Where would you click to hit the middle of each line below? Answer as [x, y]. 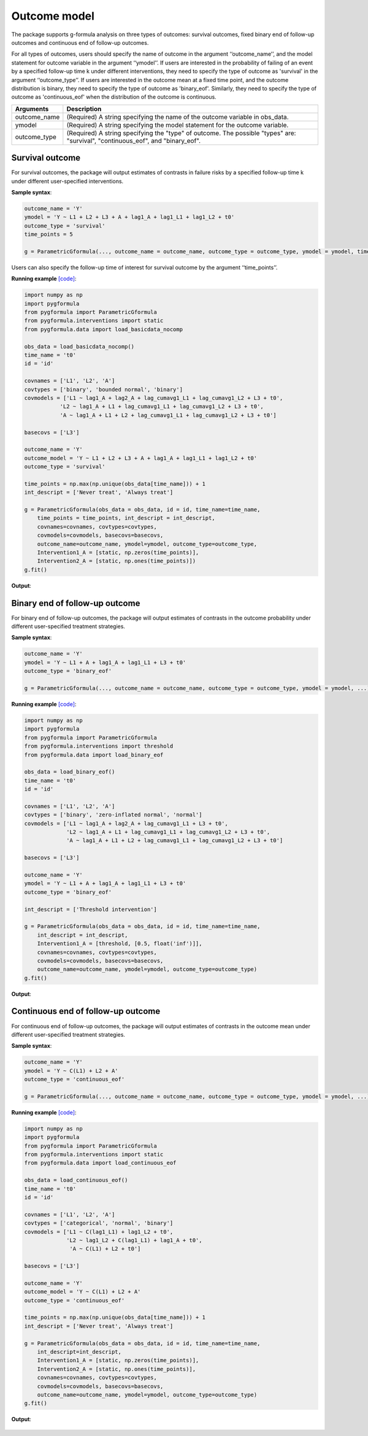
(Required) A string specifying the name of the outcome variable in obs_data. [178, 117]
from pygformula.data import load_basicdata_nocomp [104, 329]
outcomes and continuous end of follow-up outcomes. [80, 42]
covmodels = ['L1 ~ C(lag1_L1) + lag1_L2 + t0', [99, 1232]
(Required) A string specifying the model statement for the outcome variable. [178, 125]
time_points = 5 [49, 234]
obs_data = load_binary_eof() [70, 772]
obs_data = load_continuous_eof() [76, 1180]
